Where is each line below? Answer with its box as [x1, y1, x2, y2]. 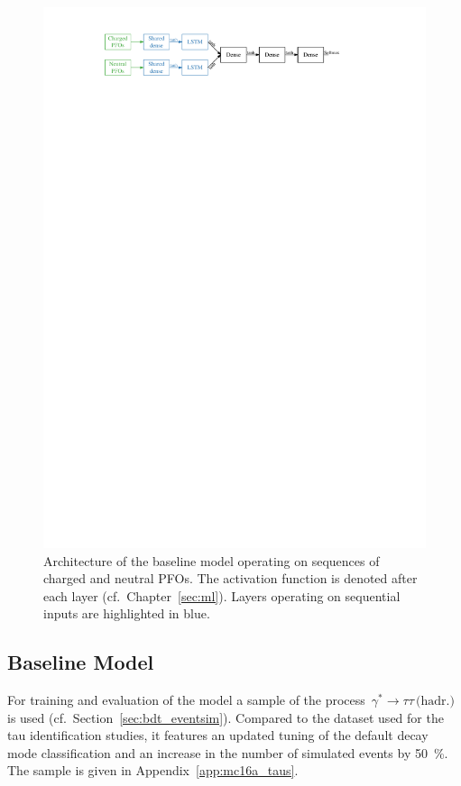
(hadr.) [416, 695, 455, 708]
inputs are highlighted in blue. [43, 604, 210, 623]
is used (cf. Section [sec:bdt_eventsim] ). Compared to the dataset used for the [7, 708, 444, 727]
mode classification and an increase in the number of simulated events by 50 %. [7, 743, 448, 762]
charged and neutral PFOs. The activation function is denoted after [43, 569, 418, 588]
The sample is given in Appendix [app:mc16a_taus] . [7, 761, 299, 780]
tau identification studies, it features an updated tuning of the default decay [7, 726, 429, 745]
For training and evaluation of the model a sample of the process [7, 690, 365, 709]
